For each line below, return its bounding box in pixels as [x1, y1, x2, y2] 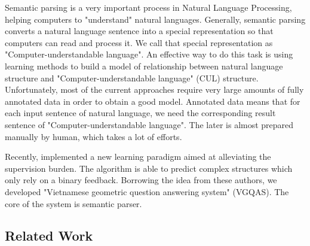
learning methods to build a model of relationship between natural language [5, 59, 283, 72]
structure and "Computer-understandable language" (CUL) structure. [5, 71, 259, 84]
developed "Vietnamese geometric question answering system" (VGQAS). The [5, 185, 289, 198]
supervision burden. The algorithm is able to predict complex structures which [5, 162, 293, 174]
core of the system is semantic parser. [5, 197, 142, 209]
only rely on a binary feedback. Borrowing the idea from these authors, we [5, 174, 277, 186]
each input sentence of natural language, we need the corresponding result [5, 107, 276, 119]
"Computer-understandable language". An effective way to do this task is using [5, 48, 293, 60]
